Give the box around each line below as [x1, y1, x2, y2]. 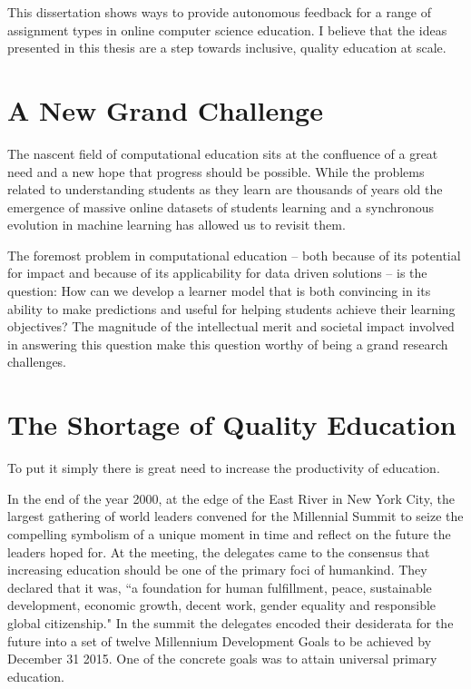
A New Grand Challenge [7, 91, 323, 128]
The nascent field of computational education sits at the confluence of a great [7, 143, 438, 162]
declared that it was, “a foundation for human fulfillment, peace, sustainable [7, 577, 432, 596]
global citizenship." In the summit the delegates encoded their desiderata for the [7, 613, 454, 632]
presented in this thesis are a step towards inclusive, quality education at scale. [7, 38, 446, 57]
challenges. [7, 352, 67, 371]
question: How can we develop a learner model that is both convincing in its [7, 281, 431, 300]
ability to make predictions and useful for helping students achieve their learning [7, 299, 456, 318]
